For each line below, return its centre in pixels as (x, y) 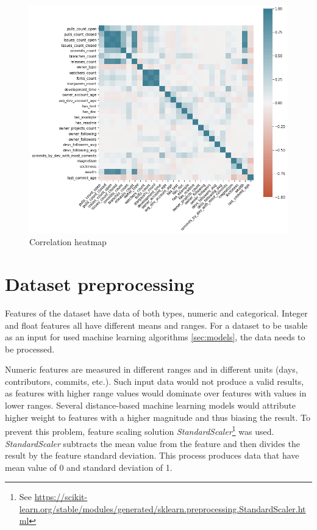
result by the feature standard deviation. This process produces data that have (152, 455)
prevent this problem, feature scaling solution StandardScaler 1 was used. (140, 430)
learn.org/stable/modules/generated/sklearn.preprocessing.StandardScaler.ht (162, 508)
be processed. (30, 349)
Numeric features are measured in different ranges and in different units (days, (151, 369)
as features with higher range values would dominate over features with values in (156, 393)
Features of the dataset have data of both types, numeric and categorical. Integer (156, 313)
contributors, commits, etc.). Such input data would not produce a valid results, (155, 381)
